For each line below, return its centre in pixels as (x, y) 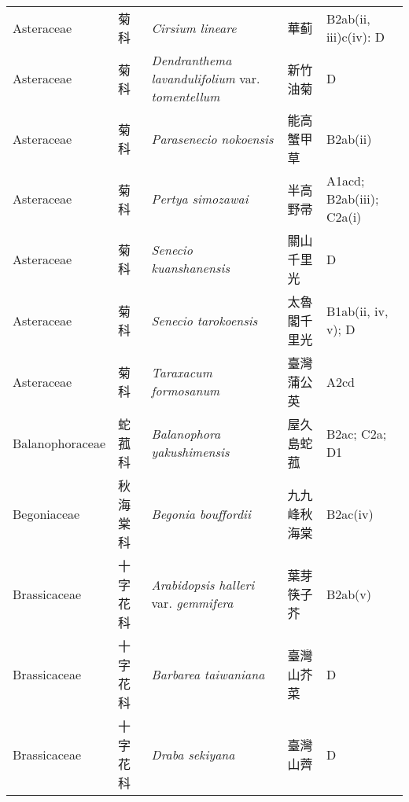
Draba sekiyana (193, 754)
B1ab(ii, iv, (357, 311)
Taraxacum (182, 372)
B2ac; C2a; (356, 434)
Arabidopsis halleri (203, 585)
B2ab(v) (349, 594)
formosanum (186, 390)
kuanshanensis (190, 268)
